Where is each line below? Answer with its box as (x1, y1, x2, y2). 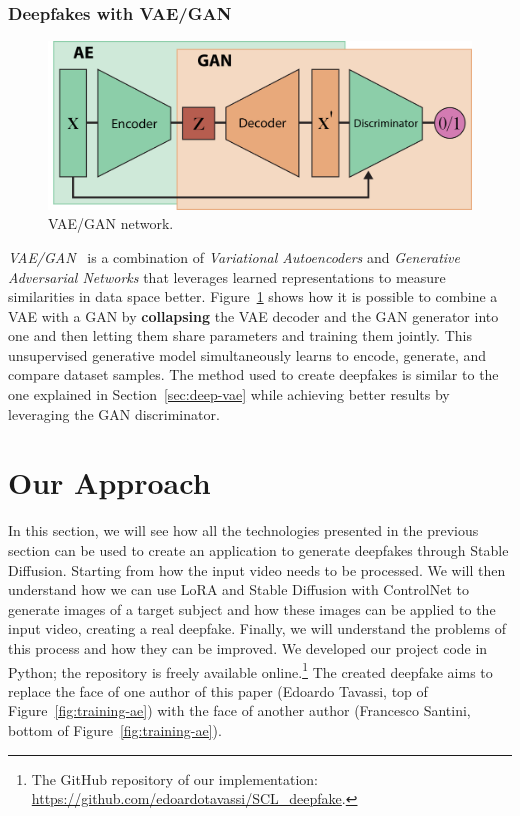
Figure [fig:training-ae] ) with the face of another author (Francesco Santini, (8, 700, 471, 721)
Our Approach (8, 462, 211, 503)
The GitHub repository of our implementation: (31, 768, 318, 789)
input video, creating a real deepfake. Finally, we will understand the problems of (8, 618, 506, 639)
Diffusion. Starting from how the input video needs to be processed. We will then (8, 559, 506, 580)
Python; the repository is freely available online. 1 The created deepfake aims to (8, 658, 493, 682)
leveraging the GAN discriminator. (8, 403, 220, 424)
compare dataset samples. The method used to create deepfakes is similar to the (8, 364, 499, 385)
